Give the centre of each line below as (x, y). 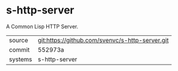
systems (20, 59)
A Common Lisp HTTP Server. (42, 26)
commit (19, 49)
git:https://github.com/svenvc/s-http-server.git (103, 40)
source (18, 40)
